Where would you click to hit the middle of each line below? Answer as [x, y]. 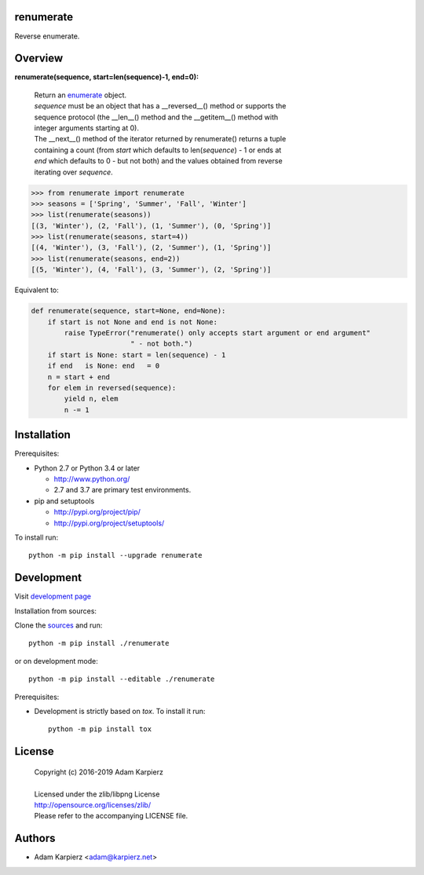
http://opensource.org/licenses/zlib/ [93, 804]
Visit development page [53, 596]
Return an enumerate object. [80, 95]
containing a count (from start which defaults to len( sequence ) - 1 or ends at [158, 150]
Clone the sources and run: [58, 625]
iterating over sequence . [73, 172]
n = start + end [79, 377]
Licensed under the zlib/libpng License [97, 794]
